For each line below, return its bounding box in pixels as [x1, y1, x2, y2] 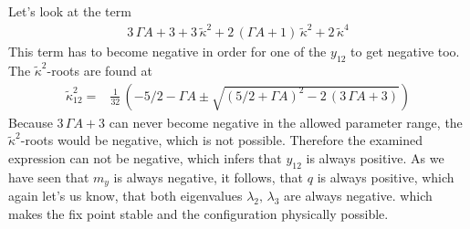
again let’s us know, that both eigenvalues [8, 186, 243, 205]
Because [8, 112, 53, 131]
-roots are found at [47, 61, 152, 80]
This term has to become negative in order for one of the [8, 42, 327, 61]
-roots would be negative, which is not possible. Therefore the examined [20, 130, 423, 150]
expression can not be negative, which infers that [8, 148, 282, 167]
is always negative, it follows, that [113, 167, 304, 186]
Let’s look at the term [8, 2, 131, 20]
